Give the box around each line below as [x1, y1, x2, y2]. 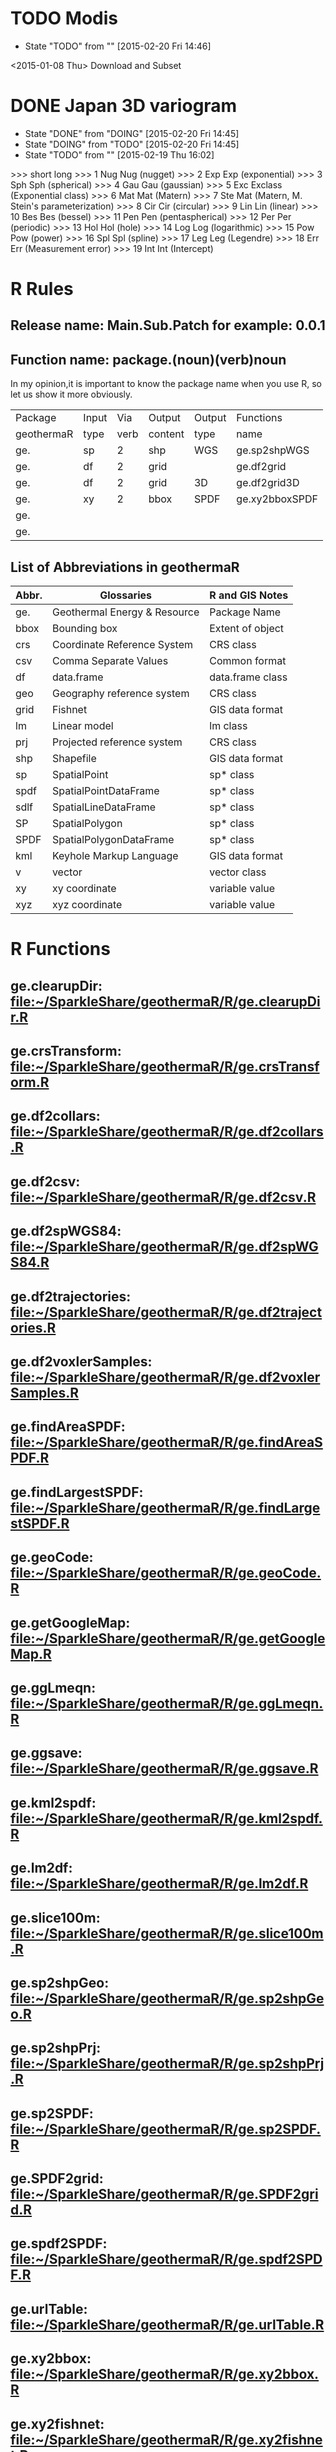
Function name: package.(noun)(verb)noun [10, 351, 287, 368]
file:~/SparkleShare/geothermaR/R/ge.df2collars [10, 1123, 324, 1141]
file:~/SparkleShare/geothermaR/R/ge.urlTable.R [10, 2316, 325, 2333]
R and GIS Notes [209, 588, 289, 602]
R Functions [10, 938, 111, 961]
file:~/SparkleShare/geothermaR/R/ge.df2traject [10, 1303, 323, 1321]
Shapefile [51, 752, 97, 766]
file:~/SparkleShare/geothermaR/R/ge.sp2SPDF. [10, 2120, 322, 2137]
